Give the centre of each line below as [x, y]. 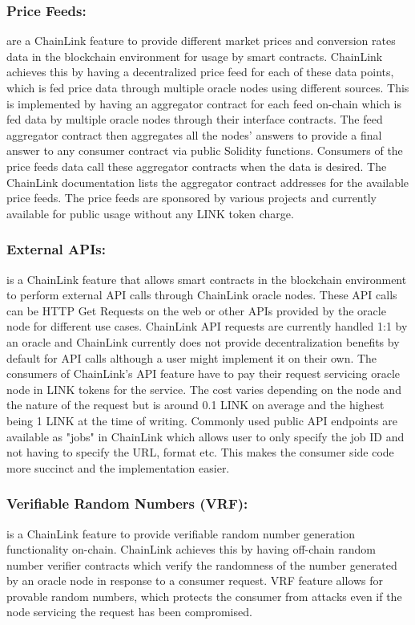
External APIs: [56, 249]
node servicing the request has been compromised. [129, 612]
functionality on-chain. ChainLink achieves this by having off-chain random [191, 549]
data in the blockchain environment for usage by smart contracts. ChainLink [195, 56]
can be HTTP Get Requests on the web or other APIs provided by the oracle [196, 310]
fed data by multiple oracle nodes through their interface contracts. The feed [195, 119]
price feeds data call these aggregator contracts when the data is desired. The [197, 166]
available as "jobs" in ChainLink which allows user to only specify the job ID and [205, 436]
